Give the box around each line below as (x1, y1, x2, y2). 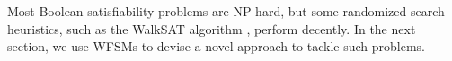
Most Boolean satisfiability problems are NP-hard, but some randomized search (7, 2, 445, 20)
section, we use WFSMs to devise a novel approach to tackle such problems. (7, 37, 426, 56)
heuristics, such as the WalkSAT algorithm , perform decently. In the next (7, 19, 416, 38)
